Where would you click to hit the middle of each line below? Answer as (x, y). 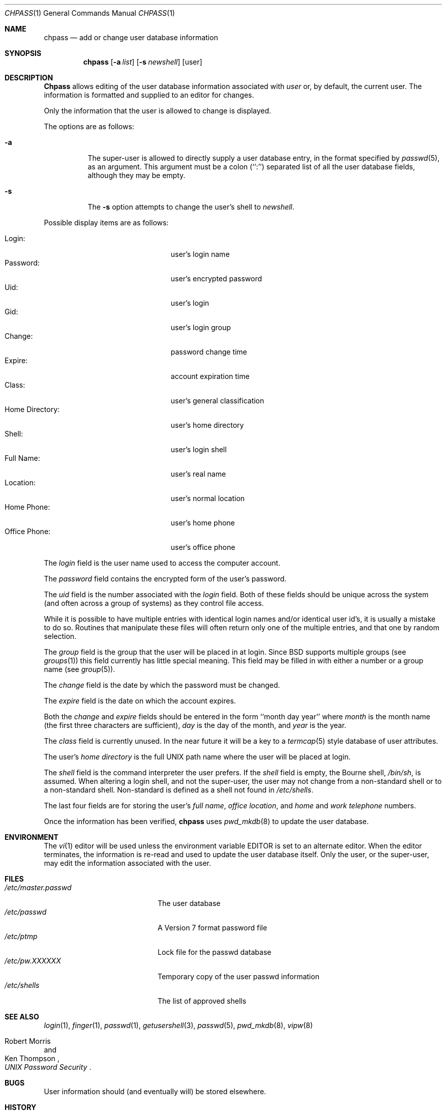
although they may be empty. (137, 175)
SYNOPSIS (23, 53)
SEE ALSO (22, 1017)
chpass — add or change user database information (131, 37)
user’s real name (198, 474)
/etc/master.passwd (38, 887)
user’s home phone (203, 523)
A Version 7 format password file (213, 928)
